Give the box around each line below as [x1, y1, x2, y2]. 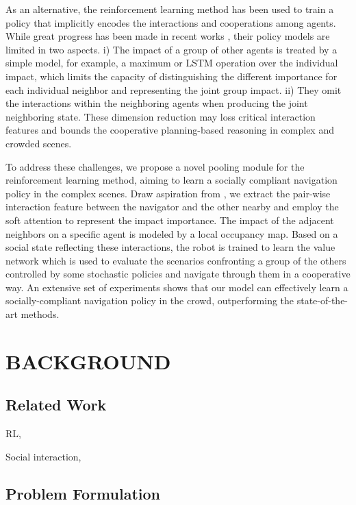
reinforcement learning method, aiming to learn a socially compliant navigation [5, 173, 338, 187]
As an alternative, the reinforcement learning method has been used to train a [5, 2, 334, 16]
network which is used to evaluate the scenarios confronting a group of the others [5, 253, 346, 267]
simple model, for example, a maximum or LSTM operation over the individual [5, 56, 338, 70]
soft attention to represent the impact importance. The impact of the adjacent [5, 212, 334, 227]
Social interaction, [5, 449, 81, 463]
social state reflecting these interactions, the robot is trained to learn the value [5, 240, 335, 254]
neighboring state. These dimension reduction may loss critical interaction [5, 109, 316, 123]
